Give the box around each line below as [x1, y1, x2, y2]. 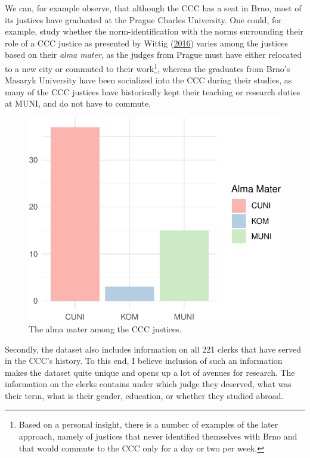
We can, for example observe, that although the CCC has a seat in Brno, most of [5, 2, 302, 14]
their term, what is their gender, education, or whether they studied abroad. [5, 389, 284, 401]
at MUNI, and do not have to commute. [5, 97, 151, 110]
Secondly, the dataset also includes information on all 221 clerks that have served [5, 342, 302, 355]
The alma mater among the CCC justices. [29, 322, 182, 335]
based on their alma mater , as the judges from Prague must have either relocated [5, 48, 302, 61]
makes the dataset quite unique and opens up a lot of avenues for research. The [5, 366, 295, 378]
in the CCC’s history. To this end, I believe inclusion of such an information [5, 354, 283, 367]
